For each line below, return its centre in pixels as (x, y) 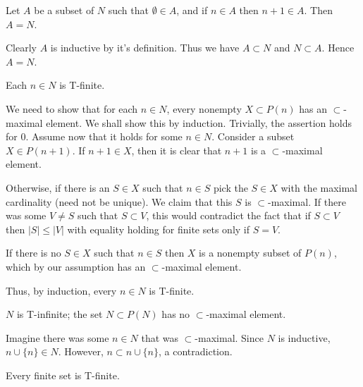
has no (176, 314)
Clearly (21, 48)
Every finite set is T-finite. (63, 375)
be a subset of (64, 10)
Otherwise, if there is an (58, 187)
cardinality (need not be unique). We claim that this (119, 201)
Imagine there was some (57, 337)
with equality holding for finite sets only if (159, 229)
